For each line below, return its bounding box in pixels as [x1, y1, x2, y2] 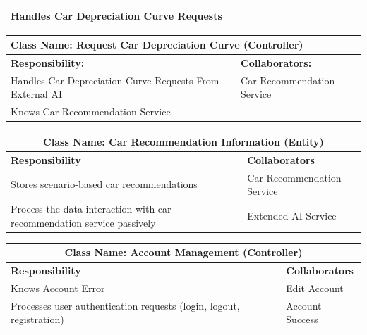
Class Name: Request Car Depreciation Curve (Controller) [11, 37, 303, 52]
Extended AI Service [247, 208, 337, 222]
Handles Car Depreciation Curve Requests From [11, 72, 219, 87]
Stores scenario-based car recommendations [11, 177, 198, 191]
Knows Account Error [11, 280, 105, 295]
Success [286, 312, 318, 327]
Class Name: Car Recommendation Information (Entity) [43, 134, 324, 148]
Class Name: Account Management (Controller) [64, 245, 303, 260]
